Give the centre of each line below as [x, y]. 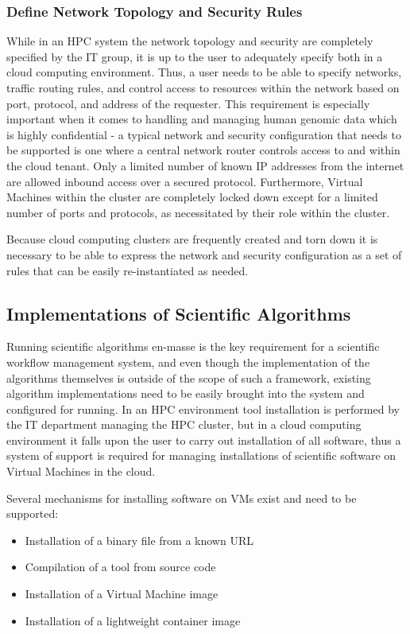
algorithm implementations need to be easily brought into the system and [186, 393]
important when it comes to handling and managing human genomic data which [202, 119]
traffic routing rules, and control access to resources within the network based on [203, 88]
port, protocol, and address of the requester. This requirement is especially [188, 103]
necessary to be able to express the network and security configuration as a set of [204, 254]
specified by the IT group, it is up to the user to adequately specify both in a [195, 56]
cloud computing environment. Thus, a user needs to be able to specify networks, [204, 72]
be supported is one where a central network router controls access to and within [203, 150]
